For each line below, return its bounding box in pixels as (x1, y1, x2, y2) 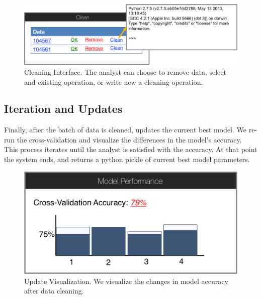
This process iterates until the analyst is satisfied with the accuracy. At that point (4, 144, 257, 155)
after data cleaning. (24, 285, 84, 296)
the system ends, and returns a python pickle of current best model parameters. (4, 154, 250, 165)
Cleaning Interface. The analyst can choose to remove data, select (24, 66, 226, 77)
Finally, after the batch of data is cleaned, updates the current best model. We (4, 124, 247, 135)
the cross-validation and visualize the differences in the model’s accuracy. (17, 134, 242, 144)
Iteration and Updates (4, 101, 123, 116)
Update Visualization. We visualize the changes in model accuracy (24, 275, 228, 286)
